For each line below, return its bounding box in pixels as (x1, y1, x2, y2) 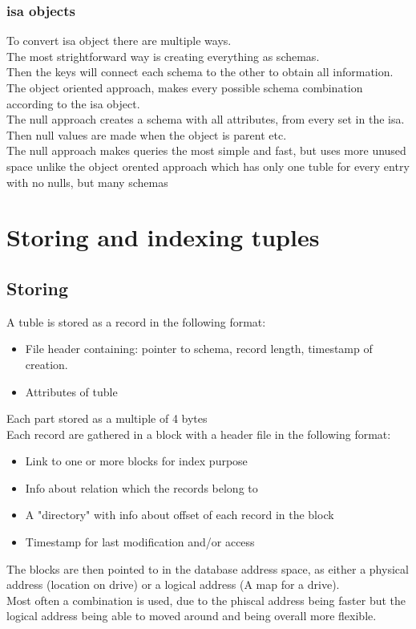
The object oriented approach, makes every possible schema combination (6, 79, 363, 95)
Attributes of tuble (25, 383, 118, 400)
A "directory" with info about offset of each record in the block (25, 506, 334, 523)
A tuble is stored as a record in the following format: (6, 313, 266, 330)
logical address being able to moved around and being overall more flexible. (6, 607, 377, 624)
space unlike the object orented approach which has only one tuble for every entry (6, 157, 410, 174)
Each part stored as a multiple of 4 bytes (6, 410, 208, 427)
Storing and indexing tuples (6, 221, 320, 254)
